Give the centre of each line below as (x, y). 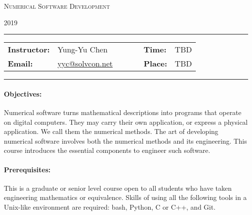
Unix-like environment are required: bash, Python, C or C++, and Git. (110, 207)
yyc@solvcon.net (85, 64)
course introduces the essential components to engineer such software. (107, 150)
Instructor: (29, 50)
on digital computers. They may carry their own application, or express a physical (126, 122)
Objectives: (23, 93)
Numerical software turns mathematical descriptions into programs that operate (123, 112)
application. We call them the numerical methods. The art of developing (111, 131)
